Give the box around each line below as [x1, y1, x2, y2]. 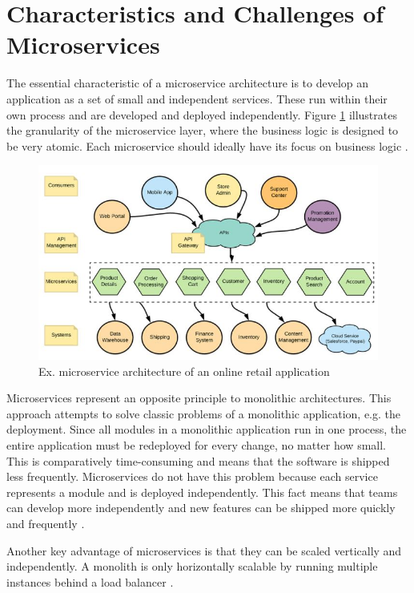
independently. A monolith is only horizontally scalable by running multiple [6, 558, 378, 575]
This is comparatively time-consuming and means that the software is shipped [6, 452, 390, 469]
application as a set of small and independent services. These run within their [6, 90, 388, 107]
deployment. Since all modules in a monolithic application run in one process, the [6, 421, 407, 438]
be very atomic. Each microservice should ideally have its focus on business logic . [6, 137, 408, 154]
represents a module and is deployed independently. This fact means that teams [6, 483, 398, 500]
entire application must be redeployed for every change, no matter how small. [6, 437, 386, 454]
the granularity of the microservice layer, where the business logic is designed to [6, 122, 399, 139]
